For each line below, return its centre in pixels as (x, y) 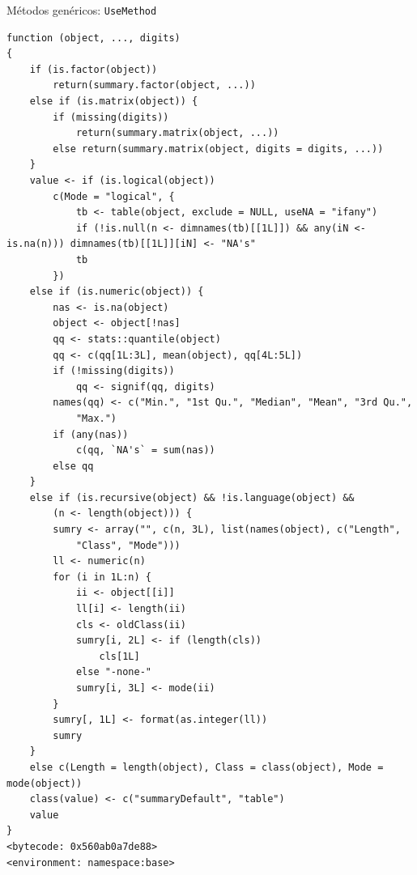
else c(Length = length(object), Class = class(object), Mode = (206, 767)
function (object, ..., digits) (94, 38)
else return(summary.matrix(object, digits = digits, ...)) (218, 149)
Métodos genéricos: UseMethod (82, 10)
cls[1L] (119, 656)
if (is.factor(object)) (94, 69)
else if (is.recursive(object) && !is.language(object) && (192, 497)
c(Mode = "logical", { (114, 196)
